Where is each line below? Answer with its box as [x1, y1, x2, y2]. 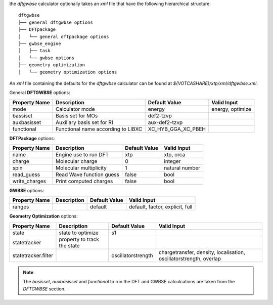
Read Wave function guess [56, 171, 120, 178]
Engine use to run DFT [56, 151, 109, 158]
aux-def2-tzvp [148, 119, 183, 126]
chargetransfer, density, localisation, [158, 248, 245, 255]
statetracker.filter [12, 252, 53, 259]
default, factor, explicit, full [129, 203, 193, 210]
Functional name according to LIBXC [56, 125, 143, 133]
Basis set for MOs [56, 112, 98, 119]
